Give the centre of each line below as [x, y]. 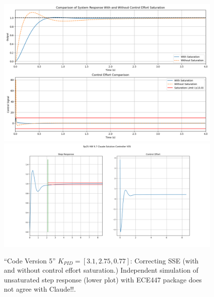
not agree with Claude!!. [40, 289]
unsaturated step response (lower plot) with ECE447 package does [103, 279]
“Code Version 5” [30, 260]
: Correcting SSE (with [164, 260]
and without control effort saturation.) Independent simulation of [101, 270]
